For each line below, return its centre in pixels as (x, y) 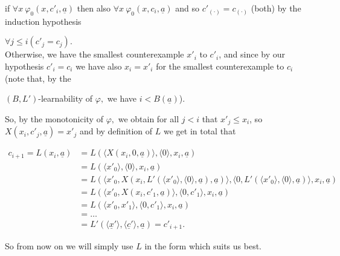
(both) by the (276, 8)
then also (94, 8)
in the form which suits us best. (203, 246)
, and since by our (252, 54)
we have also (99, 66)
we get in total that (200, 131)
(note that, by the (38, 78)
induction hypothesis (43, 21)
